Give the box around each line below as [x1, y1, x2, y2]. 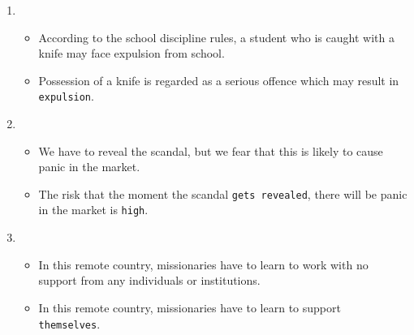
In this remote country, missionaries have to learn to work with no [38, 256, 369, 273]
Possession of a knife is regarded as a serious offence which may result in [38, 71, 399, 88]
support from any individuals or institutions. [38, 272, 261, 289]
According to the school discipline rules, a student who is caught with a [38, 28, 395, 45]
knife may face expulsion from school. [38, 45, 225, 62]
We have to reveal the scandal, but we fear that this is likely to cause [38, 142, 383, 159]
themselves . [38, 315, 101, 332]
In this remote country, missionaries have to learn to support [38, 298, 341, 316]
